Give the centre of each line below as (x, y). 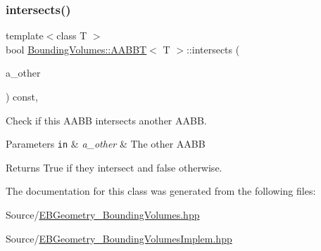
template (25, 36)
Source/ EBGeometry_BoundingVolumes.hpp (103, 215)
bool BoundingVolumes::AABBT (76, 49)
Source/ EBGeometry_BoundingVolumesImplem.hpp (119, 238)
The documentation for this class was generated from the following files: (161, 191)
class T (72, 36)
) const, (22, 96)
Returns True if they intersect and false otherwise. (114, 167)
